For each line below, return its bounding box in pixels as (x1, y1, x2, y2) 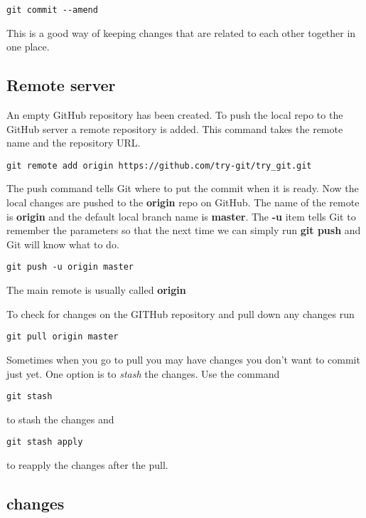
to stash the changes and (6, 411, 114, 426)
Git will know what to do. (6, 236, 119, 251)
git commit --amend (6, 5, 98, 15)
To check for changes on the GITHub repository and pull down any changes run (6, 306, 355, 321)
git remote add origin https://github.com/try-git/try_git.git (6, 160, 312, 171)
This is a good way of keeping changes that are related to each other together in (6, 25, 356, 40)
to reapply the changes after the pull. (6, 458, 168, 472)
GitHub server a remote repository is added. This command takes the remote (6, 121, 343, 136)
